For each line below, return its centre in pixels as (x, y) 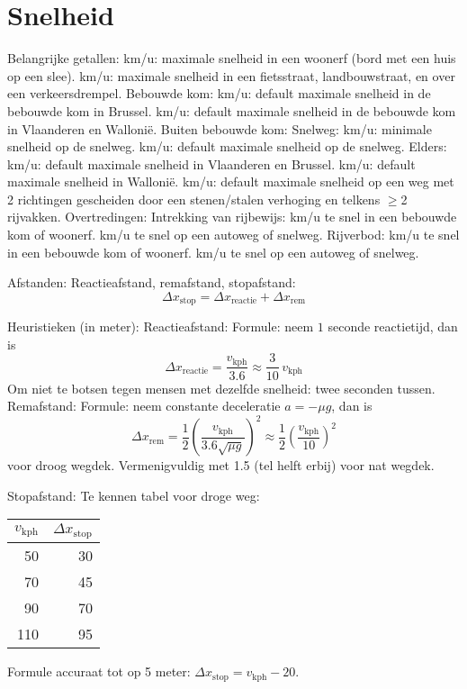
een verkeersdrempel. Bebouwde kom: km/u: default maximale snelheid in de (219, 93)
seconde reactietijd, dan (393, 326)
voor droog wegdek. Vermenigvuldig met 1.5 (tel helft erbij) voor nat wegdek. (221, 465)
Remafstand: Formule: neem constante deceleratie (144, 406)
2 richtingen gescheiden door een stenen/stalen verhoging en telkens (194, 199)
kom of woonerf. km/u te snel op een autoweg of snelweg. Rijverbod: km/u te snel (233, 235)
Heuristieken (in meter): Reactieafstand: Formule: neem (161, 326)
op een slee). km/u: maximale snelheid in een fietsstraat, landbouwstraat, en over (231, 75)
